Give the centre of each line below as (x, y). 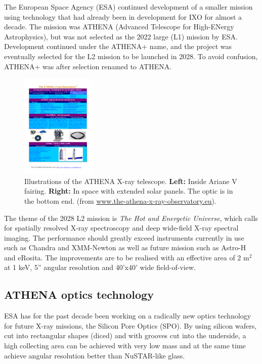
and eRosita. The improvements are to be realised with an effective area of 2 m (127, 257)
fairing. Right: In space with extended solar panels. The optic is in (129, 191)
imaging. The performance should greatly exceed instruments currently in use (124, 237)
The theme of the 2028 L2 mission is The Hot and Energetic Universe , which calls (131, 218)
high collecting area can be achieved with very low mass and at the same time (125, 346)
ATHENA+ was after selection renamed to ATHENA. (88, 66)
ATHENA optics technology (79, 294)
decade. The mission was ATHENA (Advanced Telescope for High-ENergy (119, 27)
